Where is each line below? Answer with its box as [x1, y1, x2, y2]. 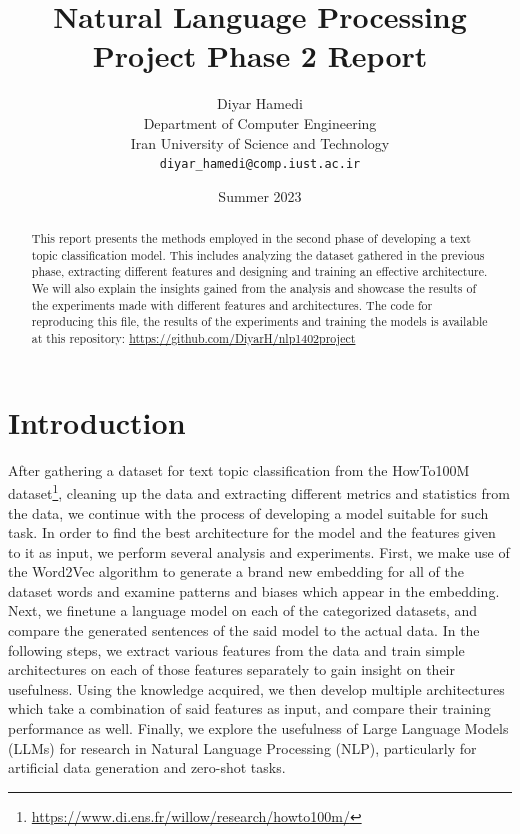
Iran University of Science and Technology [130, 132, 390, 153]
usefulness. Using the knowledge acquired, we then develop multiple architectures [8, 678, 505, 699]
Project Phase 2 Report [92, 35, 428, 76]
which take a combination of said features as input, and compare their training [8, 698, 491, 719]
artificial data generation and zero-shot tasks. [8, 757, 286, 778]
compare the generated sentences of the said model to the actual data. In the [8, 620, 480, 641]
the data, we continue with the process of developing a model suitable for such [8, 502, 489, 523]
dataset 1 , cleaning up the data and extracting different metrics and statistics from [8, 480, 510, 503]
